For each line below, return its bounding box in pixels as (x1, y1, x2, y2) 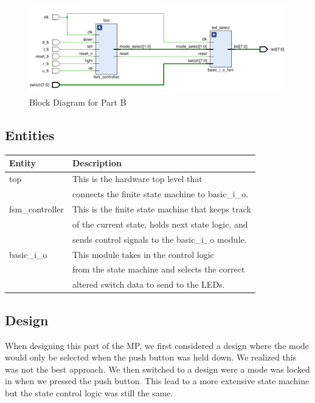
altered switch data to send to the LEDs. (72, 278, 225, 291)
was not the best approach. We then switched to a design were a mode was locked (5, 362, 310, 375)
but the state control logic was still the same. (5, 386, 173, 399)
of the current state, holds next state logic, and (72, 217, 248, 230)
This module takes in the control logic (72, 248, 214, 260)
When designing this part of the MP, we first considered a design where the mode (5, 339, 310, 351)
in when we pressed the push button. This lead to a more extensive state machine (5, 374, 310, 387)
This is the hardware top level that (72, 172, 202, 185)
